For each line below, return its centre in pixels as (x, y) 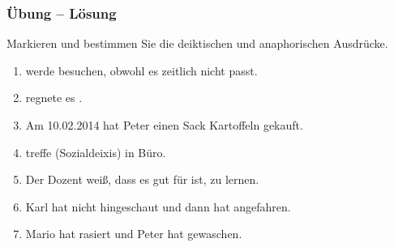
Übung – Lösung (62, 13)
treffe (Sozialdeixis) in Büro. (96, 152)
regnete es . (54, 98)
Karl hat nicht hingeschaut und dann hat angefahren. (158, 206)
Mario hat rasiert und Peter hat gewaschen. (134, 234)
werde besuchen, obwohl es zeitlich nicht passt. (141, 70)
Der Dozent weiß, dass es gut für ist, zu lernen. (142, 179)
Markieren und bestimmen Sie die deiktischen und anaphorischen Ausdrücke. (197, 43)
